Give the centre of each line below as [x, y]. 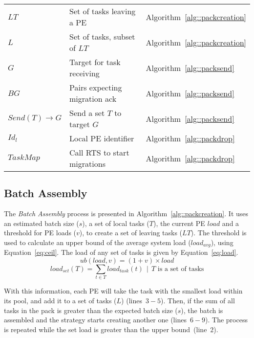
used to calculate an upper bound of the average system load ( [97, 242]
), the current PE [179, 223]
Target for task [95, 62]
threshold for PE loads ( [40, 233]
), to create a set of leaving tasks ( [131, 233]
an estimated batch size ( [42, 223]
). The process [226, 320]
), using [222, 242]
